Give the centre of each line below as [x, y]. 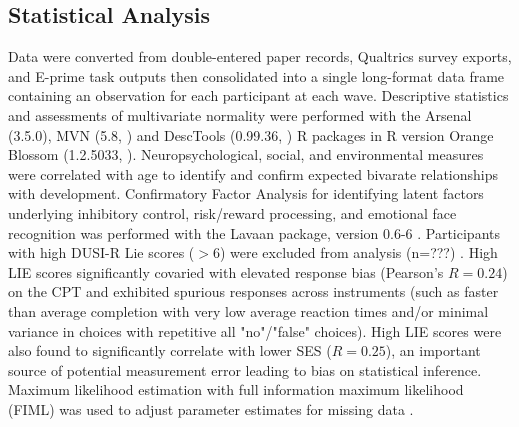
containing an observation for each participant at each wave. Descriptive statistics [258, 95]
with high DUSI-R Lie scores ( [101, 252]
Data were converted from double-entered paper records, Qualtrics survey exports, [260, 56]
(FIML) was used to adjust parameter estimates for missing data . [211, 408]
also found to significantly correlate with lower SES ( [170, 350]
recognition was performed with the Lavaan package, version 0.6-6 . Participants [254, 232]
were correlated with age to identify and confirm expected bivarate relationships [253, 173]
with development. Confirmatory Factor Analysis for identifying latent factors [246, 193]
